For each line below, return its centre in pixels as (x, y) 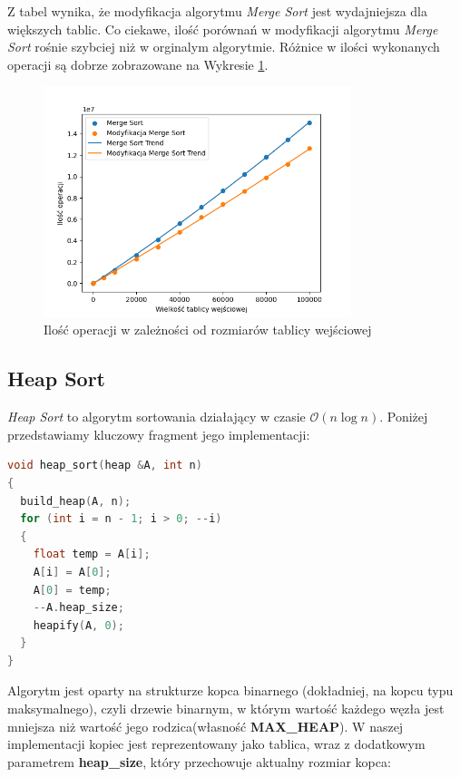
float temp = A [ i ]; (92, 554)
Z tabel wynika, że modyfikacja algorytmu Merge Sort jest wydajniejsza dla (217, 11)
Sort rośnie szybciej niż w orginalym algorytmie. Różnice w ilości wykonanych (224, 47)
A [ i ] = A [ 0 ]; (72, 572)
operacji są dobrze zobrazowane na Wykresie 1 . (138, 64)
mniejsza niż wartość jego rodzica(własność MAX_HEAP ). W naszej (206, 726)
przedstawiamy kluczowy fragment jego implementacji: (159, 434)
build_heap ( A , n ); (76, 501)
